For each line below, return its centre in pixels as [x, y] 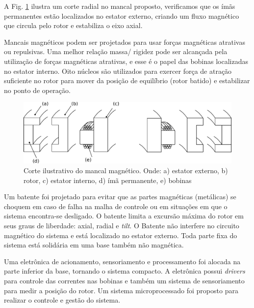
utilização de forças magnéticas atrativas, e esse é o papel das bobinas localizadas [126, 61]
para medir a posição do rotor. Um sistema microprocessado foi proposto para [121, 290]
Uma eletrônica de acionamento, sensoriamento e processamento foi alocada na [122, 261]
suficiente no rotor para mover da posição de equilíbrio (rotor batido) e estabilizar [127, 80]
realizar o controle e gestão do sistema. [62, 300]
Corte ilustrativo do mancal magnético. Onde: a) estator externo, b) [126, 170]
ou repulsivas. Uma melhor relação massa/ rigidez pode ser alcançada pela [116, 51]
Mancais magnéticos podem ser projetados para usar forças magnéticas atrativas [125, 42]
